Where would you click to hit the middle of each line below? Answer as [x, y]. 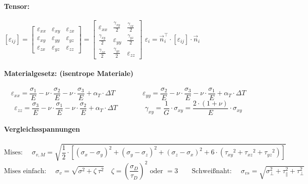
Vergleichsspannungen [42, 129]
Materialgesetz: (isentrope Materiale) [69, 73]
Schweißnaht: [212, 171]
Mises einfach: [25, 171]
